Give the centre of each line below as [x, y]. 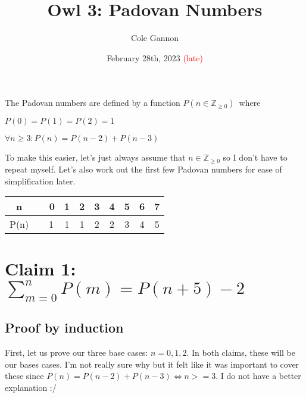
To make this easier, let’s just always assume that [95, 157]
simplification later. [40, 181]
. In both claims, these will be [241, 352]
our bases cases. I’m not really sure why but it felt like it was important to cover [152, 364]
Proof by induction [64, 328]
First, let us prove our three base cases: [76, 352]
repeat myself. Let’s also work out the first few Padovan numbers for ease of [143, 169]
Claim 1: [40, 269]
